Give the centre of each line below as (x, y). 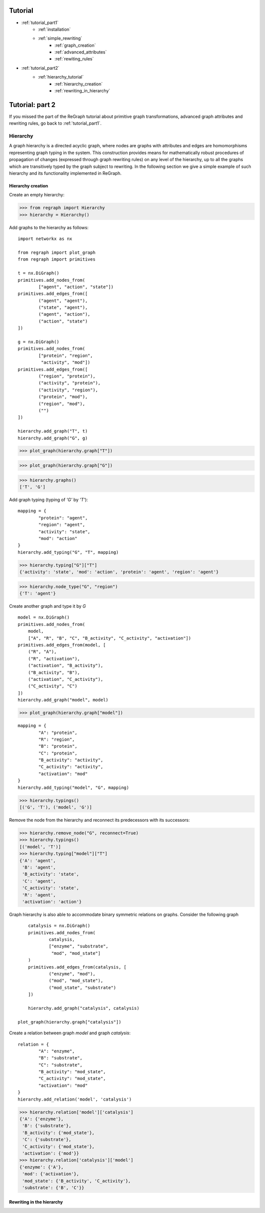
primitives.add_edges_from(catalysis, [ (77, 967)
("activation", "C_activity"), (66, 679)
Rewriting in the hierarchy (36, 1202)
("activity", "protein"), (69, 383)
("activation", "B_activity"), (66, 666)
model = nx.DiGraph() (44, 618)
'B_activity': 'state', (51, 874)
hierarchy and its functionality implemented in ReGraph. (65, 173)
